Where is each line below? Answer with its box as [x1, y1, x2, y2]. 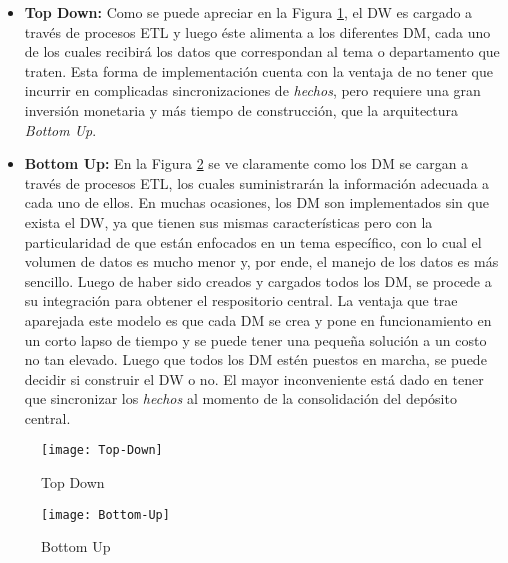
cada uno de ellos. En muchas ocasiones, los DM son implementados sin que [24, 192, 489, 213]
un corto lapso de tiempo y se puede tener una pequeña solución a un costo [24, 329, 487, 350]
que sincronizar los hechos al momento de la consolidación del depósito [24, 388, 457, 409]
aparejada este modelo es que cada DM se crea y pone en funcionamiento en [24, 309, 492, 330]
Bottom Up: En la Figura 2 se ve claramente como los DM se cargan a [24, 153, 469, 174]
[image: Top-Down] [41, 443, 163, 458]
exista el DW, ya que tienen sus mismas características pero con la [24, 211, 433, 232]
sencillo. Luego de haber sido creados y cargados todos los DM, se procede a [24, 270, 492, 291]
